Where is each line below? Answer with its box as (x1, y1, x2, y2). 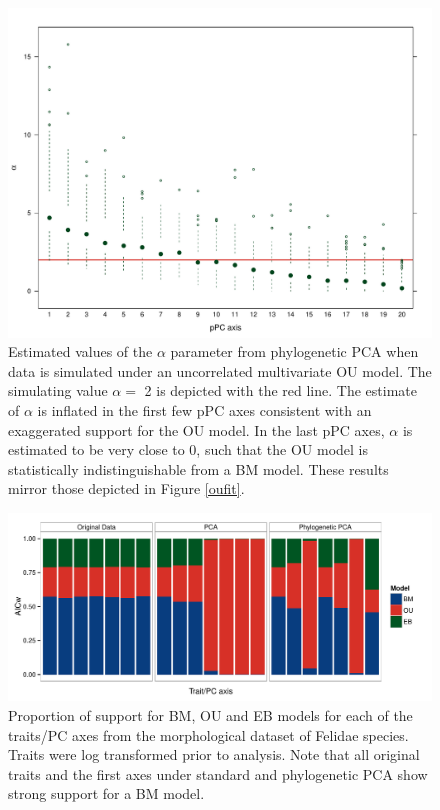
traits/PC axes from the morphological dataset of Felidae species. (8, 724, 409, 745)
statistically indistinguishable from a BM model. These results (8, 458, 389, 479)
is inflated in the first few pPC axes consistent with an (37, 399, 372, 420)
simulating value (8, 380, 108, 401)
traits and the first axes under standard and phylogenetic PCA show (8, 763, 428, 784)
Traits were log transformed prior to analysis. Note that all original (8, 744, 420, 765)
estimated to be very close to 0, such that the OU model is (8, 439, 369, 460)
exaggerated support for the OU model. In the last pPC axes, (8, 419, 385, 440)
